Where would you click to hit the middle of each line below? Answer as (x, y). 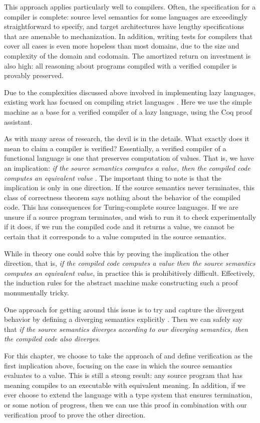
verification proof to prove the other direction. (75, 414)
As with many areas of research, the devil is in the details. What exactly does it (127, 138)
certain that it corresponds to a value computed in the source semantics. (115, 237)
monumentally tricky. (37, 293)
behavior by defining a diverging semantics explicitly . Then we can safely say (123, 319)
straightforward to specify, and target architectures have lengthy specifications (124, 26)
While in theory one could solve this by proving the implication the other (117, 253)
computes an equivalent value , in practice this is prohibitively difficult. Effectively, (129, 273)
